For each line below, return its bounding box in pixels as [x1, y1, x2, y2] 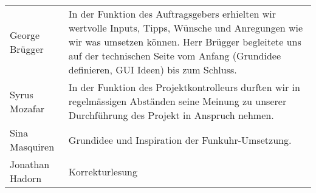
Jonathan [10, 157, 50, 171]
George [10, 27, 40, 42]
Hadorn [10, 171, 42, 185]
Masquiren [10, 140, 55, 154]
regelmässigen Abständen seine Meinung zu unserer [68, 94, 287, 108]
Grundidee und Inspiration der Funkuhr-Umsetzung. [68, 132, 292, 147]
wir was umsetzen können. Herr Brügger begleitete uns [68, 35, 301, 49]
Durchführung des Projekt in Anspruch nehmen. [68, 108, 274, 122]
